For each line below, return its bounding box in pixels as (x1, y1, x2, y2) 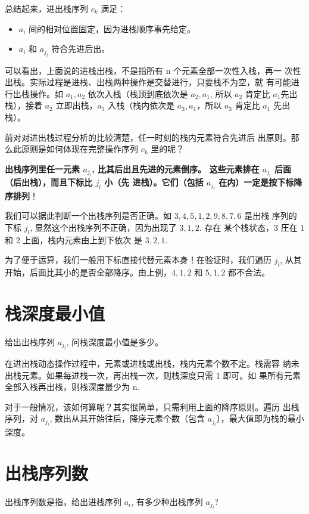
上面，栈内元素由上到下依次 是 (23, 233, 142, 246)
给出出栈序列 (5, 335, 55, 348)
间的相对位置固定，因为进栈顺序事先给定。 (29, 22, 196, 35)
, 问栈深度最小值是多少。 (66, 335, 164, 348)
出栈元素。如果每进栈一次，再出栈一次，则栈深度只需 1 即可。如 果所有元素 (5, 369, 301, 381)
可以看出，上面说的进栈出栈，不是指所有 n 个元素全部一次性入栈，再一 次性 (5, 64, 301, 76)
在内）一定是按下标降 (219, 176, 302, 188)
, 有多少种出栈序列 (131, 495, 203, 507)
